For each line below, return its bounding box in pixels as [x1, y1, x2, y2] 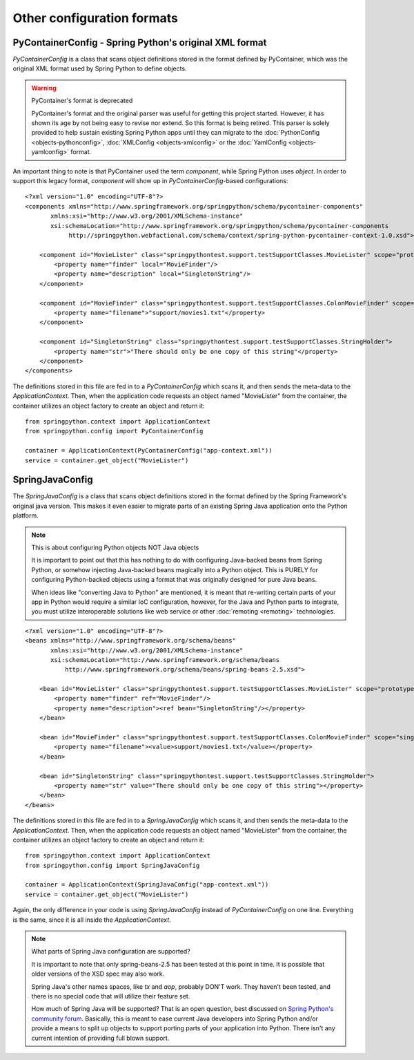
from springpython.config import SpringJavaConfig [25, 861, 200, 869]
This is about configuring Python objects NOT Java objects [31, 543, 199, 551]
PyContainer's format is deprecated [31, 97, 133, 105]
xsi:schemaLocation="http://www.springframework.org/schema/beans [50, 656, 280, 663]
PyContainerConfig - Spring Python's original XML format [12, 37, 267, 48]
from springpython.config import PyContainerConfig [25, 427, 204, 435]
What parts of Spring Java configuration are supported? [31, 947, 191, 956]
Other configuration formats [12, 10, 179, 26]
